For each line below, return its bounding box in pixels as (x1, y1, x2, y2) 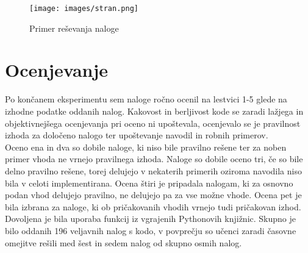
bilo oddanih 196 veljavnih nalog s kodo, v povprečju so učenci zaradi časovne (5, 224, 296, 237)
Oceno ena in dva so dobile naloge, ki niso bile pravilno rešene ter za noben (5, 140, 287, 153)
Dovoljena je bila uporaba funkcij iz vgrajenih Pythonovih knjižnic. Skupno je (5, 212, 296, 225)
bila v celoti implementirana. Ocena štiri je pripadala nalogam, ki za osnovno (5, 176, 293, 189)
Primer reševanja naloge (29, 21, 119, 34)
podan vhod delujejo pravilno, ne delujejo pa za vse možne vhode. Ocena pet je (5, 188, 302, 201)
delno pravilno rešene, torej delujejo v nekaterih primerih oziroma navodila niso (5, 164, 302, 177)
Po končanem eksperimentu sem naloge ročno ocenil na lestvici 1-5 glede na (5, 93, 287, 105)
